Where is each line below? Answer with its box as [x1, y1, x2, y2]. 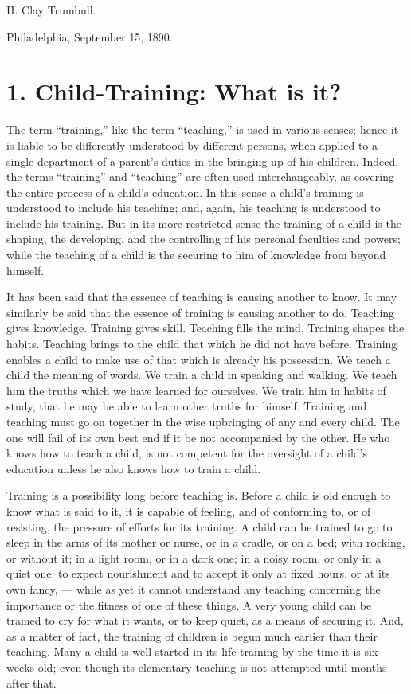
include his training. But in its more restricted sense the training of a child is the [6, 214, 401, 231]
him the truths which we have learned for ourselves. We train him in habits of [6, 382, 386, 398]
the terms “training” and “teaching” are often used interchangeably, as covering [6, 168, 394, 185]
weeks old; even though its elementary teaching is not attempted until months [6, 658, 387, 675]
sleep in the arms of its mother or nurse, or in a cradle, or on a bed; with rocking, [6, 534, 405, 551]
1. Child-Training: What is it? [6, 75, 342, 108]
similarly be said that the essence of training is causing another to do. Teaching [6, 304, 395, 320]
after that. [6, 674, 57, 691]
